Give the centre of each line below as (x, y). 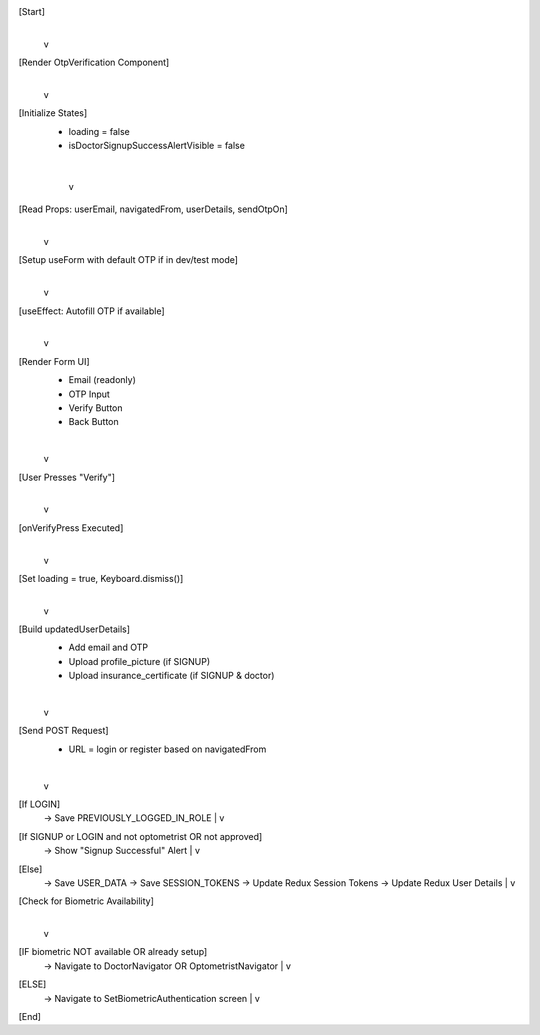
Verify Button (96, 407)
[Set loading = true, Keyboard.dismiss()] (101, 578)
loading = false (99, 131)
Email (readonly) (102, 380)
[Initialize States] (53, 113)
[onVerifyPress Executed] (71, 527)
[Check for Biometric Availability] (86, 901)
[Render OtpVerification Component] (94, 62)
